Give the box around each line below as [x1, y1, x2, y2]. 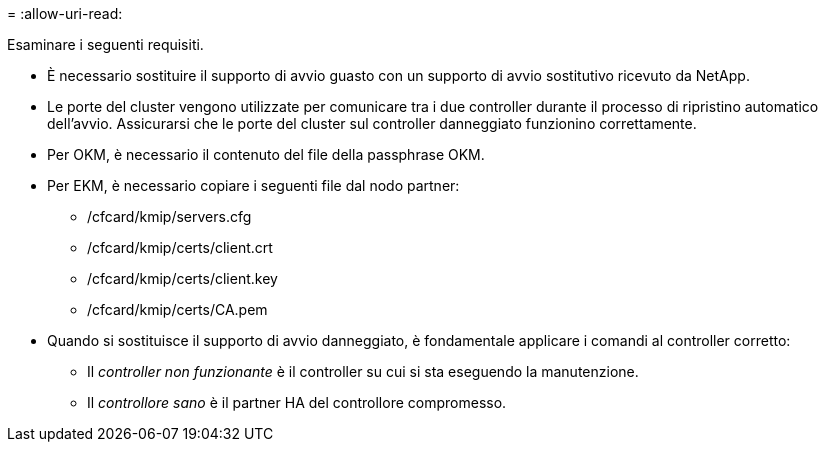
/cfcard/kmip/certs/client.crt [87, 239, 273, 256]
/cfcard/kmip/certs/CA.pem [87, 301, 268, 318]
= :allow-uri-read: [7, 5, 123, 22]
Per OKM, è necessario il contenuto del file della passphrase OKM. [47, 146, 485, 163]
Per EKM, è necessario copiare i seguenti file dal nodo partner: [47, 177, 460, 194]
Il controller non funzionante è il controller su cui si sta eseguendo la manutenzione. [87, 363, 639, 380]
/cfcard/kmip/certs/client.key [87, 270, 278, 287]
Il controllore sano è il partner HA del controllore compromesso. [87, 394, 507, 411]
